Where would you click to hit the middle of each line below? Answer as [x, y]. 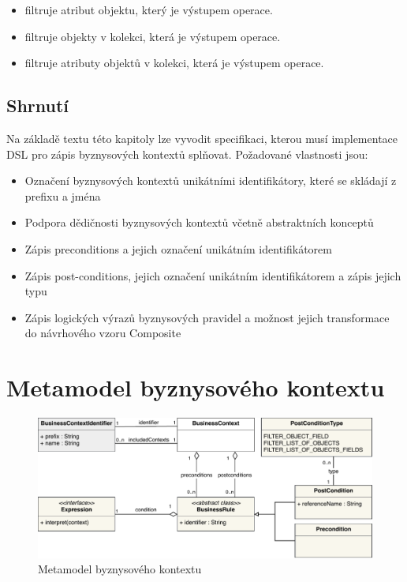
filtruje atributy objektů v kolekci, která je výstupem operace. [174, 63]
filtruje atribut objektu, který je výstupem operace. [149, 9]
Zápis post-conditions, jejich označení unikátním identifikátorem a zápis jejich [213, 275]
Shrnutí [38, 105]
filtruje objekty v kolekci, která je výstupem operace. [153, 36]
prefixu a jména [63, 195]
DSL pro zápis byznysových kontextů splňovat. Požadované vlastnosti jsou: [187, 154]
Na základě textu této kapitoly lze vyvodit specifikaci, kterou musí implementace [202, 138]
